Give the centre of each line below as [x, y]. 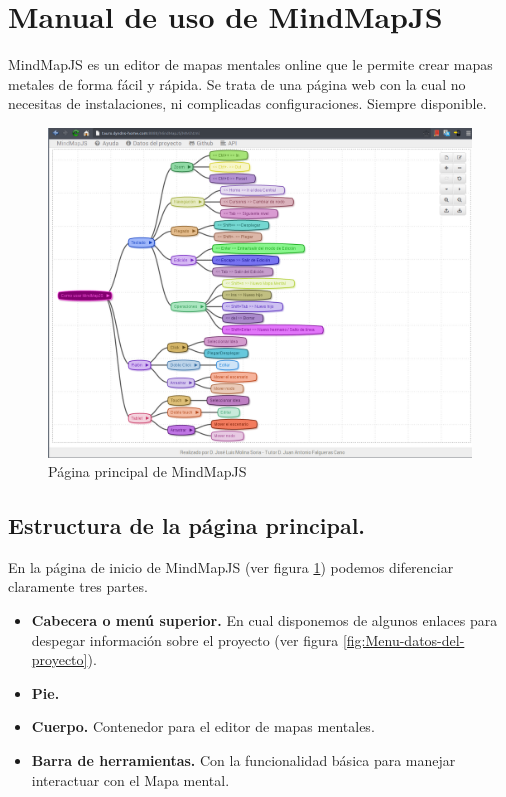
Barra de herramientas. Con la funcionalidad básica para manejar [243, 760]
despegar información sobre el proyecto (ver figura [185, 639]
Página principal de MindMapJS [147, 471]
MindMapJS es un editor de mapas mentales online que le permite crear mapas [250, 64]
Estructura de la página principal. [187, 525]
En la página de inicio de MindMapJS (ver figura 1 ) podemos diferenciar [231, 566]
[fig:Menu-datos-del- [403, 639]
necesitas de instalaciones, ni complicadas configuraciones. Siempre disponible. [247, 103]
